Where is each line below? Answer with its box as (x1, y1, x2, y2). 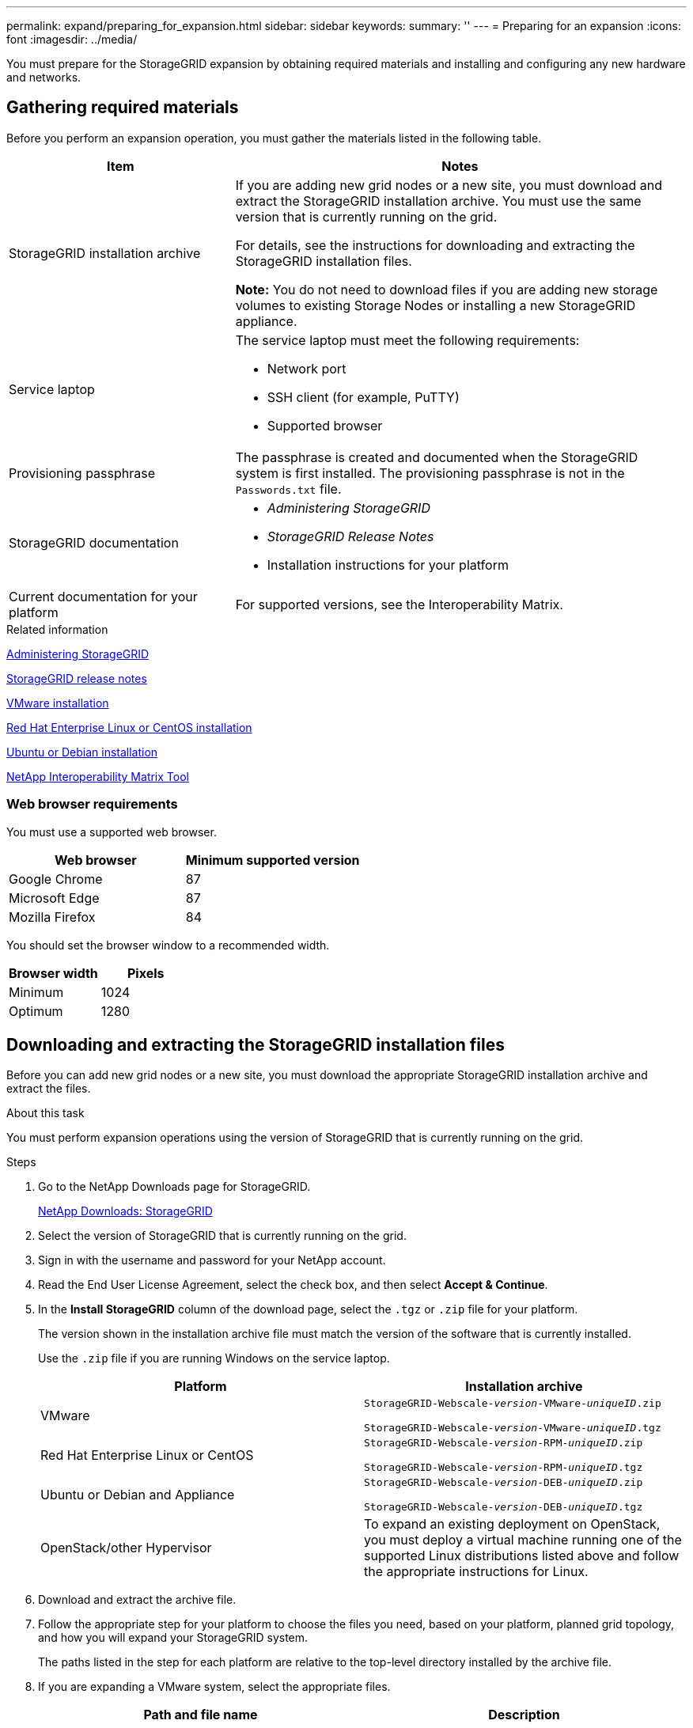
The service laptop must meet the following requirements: (235, 332, 580, 348)
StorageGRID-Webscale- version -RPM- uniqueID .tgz (364, 1461, 643, 1474)
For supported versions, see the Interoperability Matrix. (235, 596, 563, 612)
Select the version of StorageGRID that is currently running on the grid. (38, 1229, 407, 1243)
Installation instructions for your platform (267, 556, 509, 573)
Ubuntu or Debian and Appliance (40, 1487, 235, 1503)
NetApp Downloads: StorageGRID (38, 1204, 213, 1218)
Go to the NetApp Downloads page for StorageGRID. (38, 1180, 311, 1194)
